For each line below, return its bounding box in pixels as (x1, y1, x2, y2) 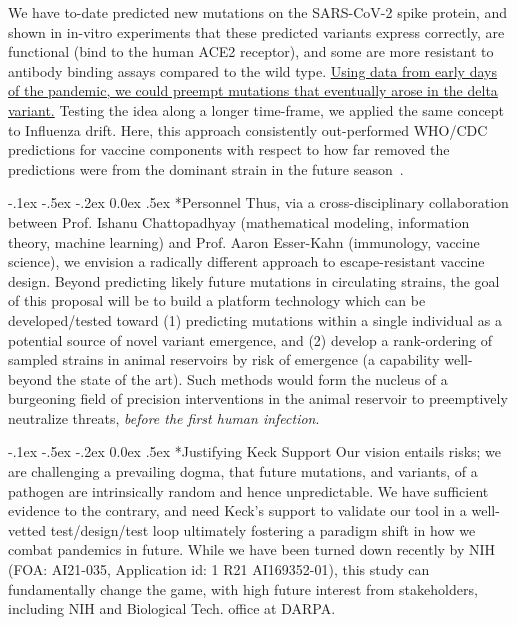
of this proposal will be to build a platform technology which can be (8, 290, 426, 311)
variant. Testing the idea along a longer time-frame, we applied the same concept (8, 99, 505, 120)
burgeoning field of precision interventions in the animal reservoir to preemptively (8, 388, 508, 409)
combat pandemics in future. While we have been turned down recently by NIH (8, 539, 496, 560)
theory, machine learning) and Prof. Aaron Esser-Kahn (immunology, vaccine (8, 231, 480, 252)
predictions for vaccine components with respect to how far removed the (8, 139, 450, 160)
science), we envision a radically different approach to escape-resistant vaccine (8, 251, 485, 272)
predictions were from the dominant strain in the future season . (8, 158, 404, 179)
